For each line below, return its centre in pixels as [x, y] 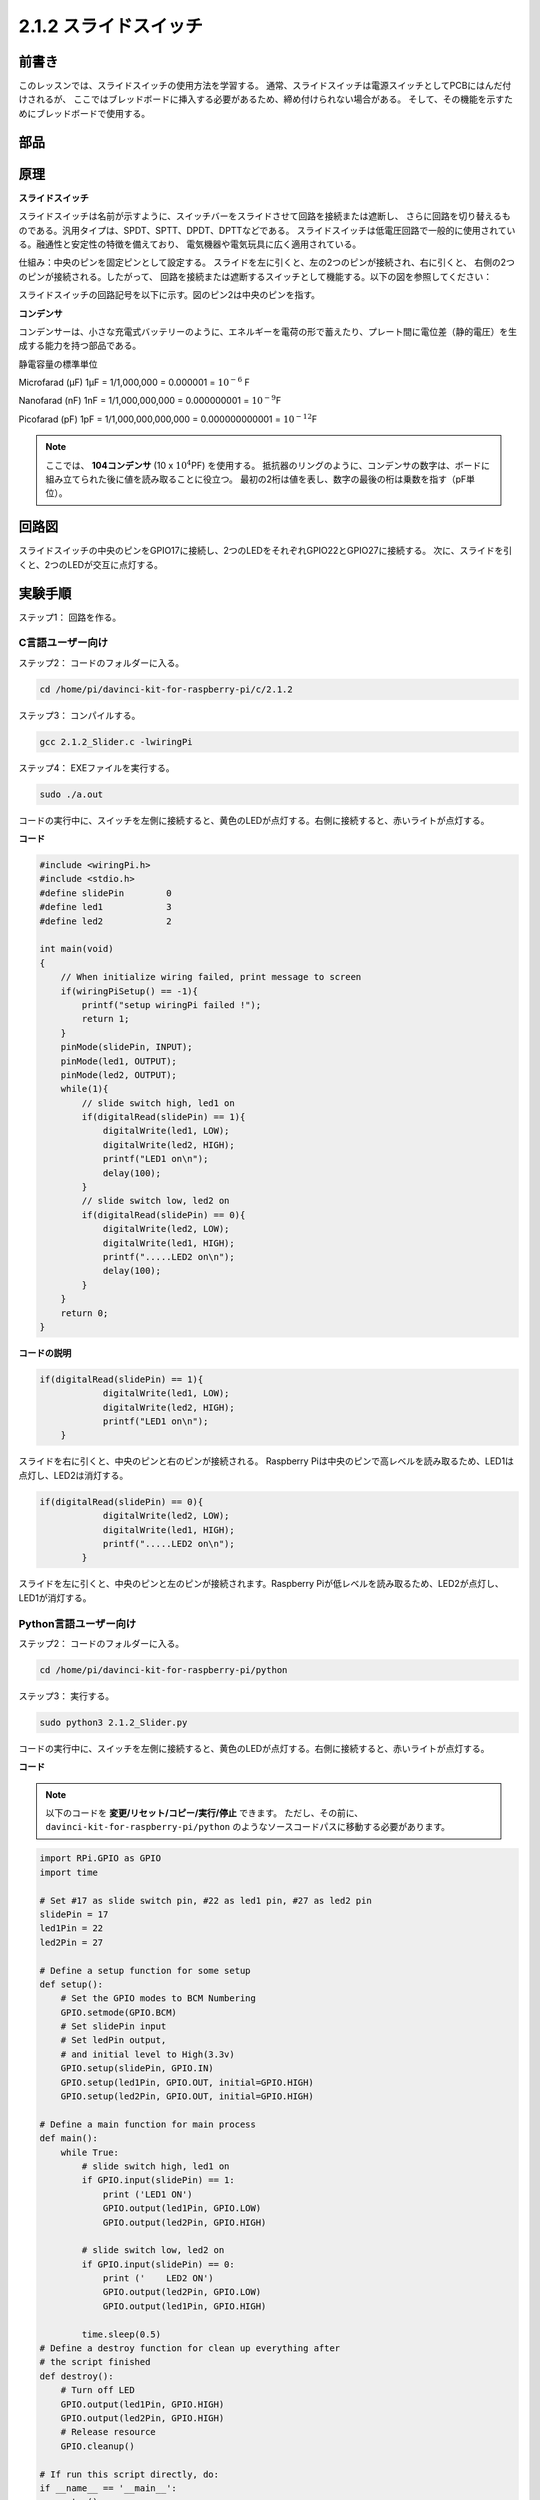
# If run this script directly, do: [129, 2474]
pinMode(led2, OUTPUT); [118, 1074]
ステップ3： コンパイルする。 [79, 715]
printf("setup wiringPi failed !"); [171, 1004]
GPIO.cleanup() [97, 2446]
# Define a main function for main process [148, 2124]
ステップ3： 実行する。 [66, 1696]
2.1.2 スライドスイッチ [111, 26]
